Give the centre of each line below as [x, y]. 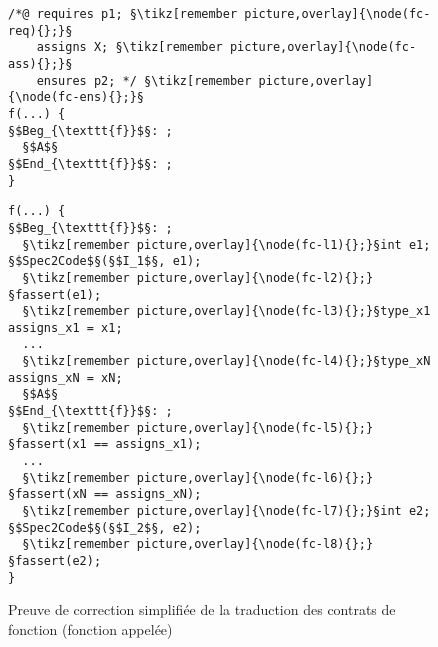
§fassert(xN [47, 494]
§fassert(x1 [47, 444]
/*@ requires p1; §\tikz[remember [123, 14]
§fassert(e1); [55, 294]
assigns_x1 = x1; [65, 327]
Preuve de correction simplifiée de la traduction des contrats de [202, 609]
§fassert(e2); [55, 561]
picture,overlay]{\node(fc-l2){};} [255, 277]
